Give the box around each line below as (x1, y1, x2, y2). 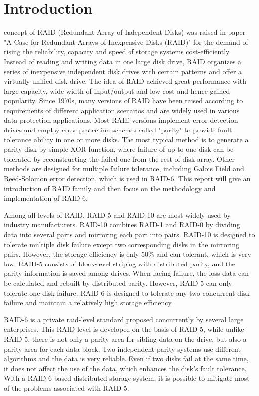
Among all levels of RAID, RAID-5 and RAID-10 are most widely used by (4, 209, 231, 220)
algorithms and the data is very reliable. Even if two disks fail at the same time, (4, 353, 249, 364)
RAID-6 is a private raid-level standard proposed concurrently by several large (4, 314, 244, 324)
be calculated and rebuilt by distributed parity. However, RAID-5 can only (4, 277, 232, 288)
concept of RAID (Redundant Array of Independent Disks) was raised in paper (4, 27, 246, 37)
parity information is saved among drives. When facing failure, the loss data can (4, 268, 249, 278)
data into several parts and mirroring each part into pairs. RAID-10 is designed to (4, 229, 255, 239)
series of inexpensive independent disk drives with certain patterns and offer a (4, 66, 242, 76)
